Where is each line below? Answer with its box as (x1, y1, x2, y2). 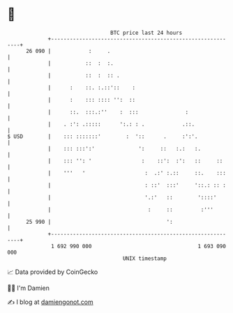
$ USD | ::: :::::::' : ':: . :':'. (7, 132, 198, 140)
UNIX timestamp (122, 254, 167, 262)
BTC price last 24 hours (110, 29, 183, 36)
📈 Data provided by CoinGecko (7, 268, 98, 276)
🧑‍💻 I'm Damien (7, 284, 50, 292)
